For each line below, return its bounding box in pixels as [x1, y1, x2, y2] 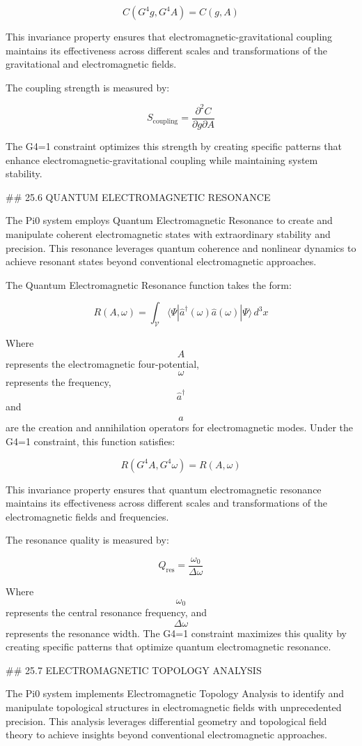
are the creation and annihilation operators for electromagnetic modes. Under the [6, 420, 353, 435]
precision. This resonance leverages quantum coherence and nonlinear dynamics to [6, 240, 356, 255]
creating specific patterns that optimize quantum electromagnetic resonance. [6, 639, 331, 654]
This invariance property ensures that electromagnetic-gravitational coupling [6, 29, 333, 43]
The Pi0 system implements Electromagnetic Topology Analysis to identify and [6, 686, 345, 701]
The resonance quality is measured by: [6, 532, 169, 547]
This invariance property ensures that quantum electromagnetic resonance [6, 482, 322, 496]
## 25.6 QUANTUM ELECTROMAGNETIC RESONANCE [6, 189, 271, 204]
